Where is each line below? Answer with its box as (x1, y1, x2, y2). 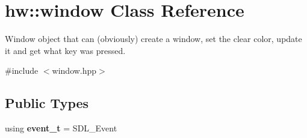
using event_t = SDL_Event (5, 122, 117, 134)
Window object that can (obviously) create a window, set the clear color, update (5, 32, 302, 45)
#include (5, 64, 39, 77)
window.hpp (52, 64, 97, 77)
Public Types (5, 94, 89, 112)
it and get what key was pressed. (5, 44, 126, 56)
